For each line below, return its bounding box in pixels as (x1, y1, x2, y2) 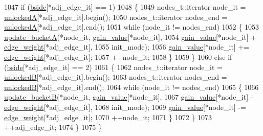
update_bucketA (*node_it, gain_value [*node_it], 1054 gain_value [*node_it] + (4, 31, 257, 42)
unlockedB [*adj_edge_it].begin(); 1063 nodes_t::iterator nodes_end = (4, 72, 227, 82)
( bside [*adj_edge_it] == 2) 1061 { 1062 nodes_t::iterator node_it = (4, 61, 223, 72)
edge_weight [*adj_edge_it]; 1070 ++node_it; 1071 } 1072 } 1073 (4, 111, 212, 122)
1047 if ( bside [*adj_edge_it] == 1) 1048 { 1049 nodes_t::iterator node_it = (4, 2, 246, 12)
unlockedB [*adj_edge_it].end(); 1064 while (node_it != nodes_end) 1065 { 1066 (4, 81, 259, 92)
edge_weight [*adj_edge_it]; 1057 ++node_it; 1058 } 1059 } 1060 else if (4, 51, 232, 62)
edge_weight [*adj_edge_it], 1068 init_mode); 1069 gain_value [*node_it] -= (4, 101, 246, 112)
